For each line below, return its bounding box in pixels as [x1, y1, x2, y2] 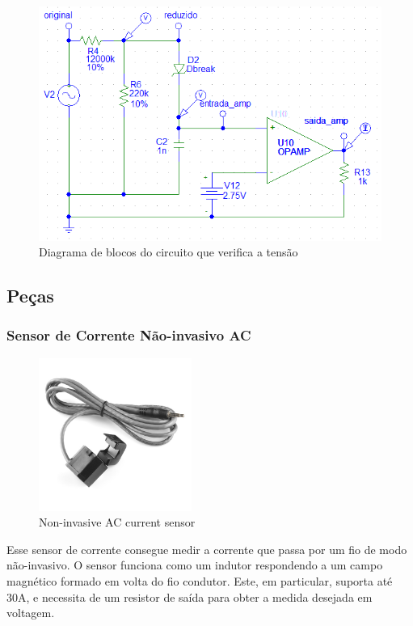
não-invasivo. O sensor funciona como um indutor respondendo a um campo [6, 556, 383, 573]
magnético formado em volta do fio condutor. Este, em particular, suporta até [6, 573, 393, 590]
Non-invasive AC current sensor [39, 514, 196, 531]
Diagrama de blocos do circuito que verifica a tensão [39, 243, 298, 260]
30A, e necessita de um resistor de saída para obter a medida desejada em [6, 588, 373, 605]
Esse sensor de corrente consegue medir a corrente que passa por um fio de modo [6, 540, 407, 557]
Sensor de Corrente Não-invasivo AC [6, 325, 251, 345]
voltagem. [6, 604, 55, 621]
